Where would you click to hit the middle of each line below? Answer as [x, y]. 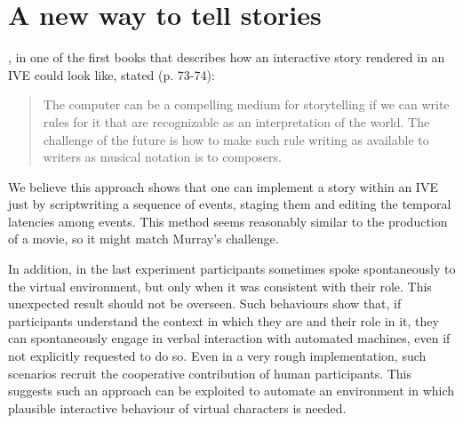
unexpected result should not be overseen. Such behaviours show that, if [205, 303]
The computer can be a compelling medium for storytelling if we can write [246, 104]
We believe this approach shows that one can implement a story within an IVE [223, 186]
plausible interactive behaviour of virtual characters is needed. [177, 407]
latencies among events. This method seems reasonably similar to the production [228, 221]
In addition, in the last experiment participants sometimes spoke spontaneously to [232, 269]
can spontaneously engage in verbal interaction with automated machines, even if [229, 338]
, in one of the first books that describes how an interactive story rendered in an [227, 57]
